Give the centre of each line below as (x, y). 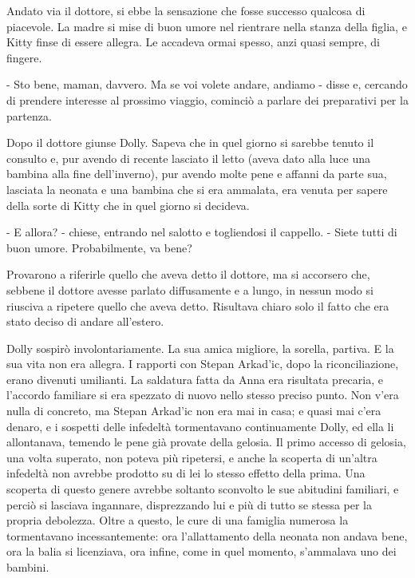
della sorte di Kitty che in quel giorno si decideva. (128, 205)
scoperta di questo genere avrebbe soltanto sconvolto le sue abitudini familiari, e (203, 489)
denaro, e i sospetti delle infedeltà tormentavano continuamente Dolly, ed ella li (200, 426)
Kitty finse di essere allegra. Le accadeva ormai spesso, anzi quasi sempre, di (193, 42)
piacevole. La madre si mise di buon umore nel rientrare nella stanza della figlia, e (207, 26)
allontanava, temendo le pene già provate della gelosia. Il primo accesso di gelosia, (206, 442)
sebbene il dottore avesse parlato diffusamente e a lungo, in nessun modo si (190, 289)
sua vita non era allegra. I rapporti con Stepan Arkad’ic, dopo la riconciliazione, (203, 364)
